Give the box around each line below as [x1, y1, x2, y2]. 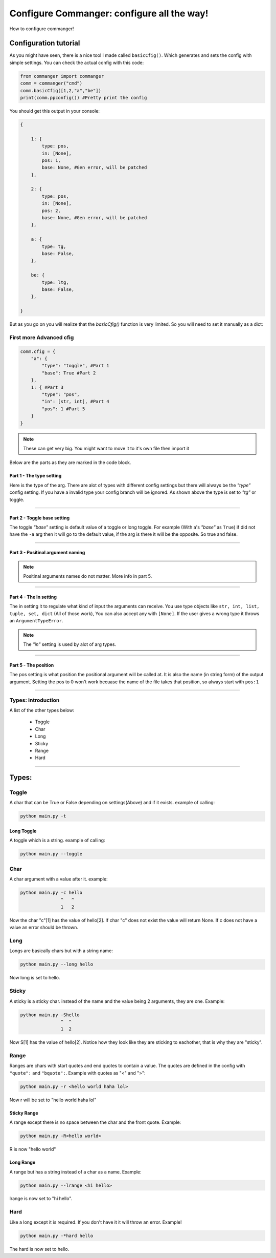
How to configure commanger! [9, 26, 74, 32]
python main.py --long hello [20, 961, 94, 968]
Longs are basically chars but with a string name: [9, 948, 113, 954]
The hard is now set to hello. [9, 1246, 70, 1252]
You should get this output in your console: [9, 108, 100, 114]
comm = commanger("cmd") [20, 80, 83, 87]
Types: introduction [9, 697, 60, 704]
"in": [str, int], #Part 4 [41, 399, 109, 405]
